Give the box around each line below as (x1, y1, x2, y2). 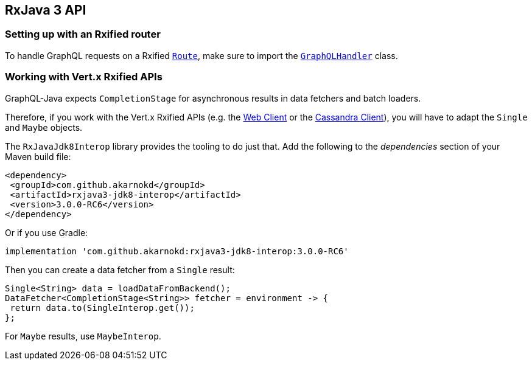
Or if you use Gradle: (5, 227, 88, 238)
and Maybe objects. (5, 122, 83, 133)
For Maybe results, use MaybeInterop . (5, 330, 161, 341)
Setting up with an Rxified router (5, 28, 161, 41)
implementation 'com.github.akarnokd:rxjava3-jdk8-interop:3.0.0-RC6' (5, 246, 349, 256)
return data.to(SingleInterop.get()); (10, 302, 195, 313)
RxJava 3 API (5, 2, 86, 18)
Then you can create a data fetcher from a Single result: (5, 264, 235, 275)
